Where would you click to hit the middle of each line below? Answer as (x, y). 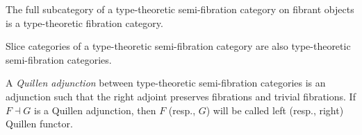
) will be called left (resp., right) (275, 110)
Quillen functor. (39, 124)
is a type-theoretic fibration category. (84, 22)
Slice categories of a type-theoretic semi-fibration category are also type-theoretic (178, 46)
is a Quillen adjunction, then (95, 110)
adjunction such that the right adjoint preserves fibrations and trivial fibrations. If (181, 96)
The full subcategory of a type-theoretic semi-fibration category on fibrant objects (180, 9)
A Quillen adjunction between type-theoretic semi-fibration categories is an (166, 83)
